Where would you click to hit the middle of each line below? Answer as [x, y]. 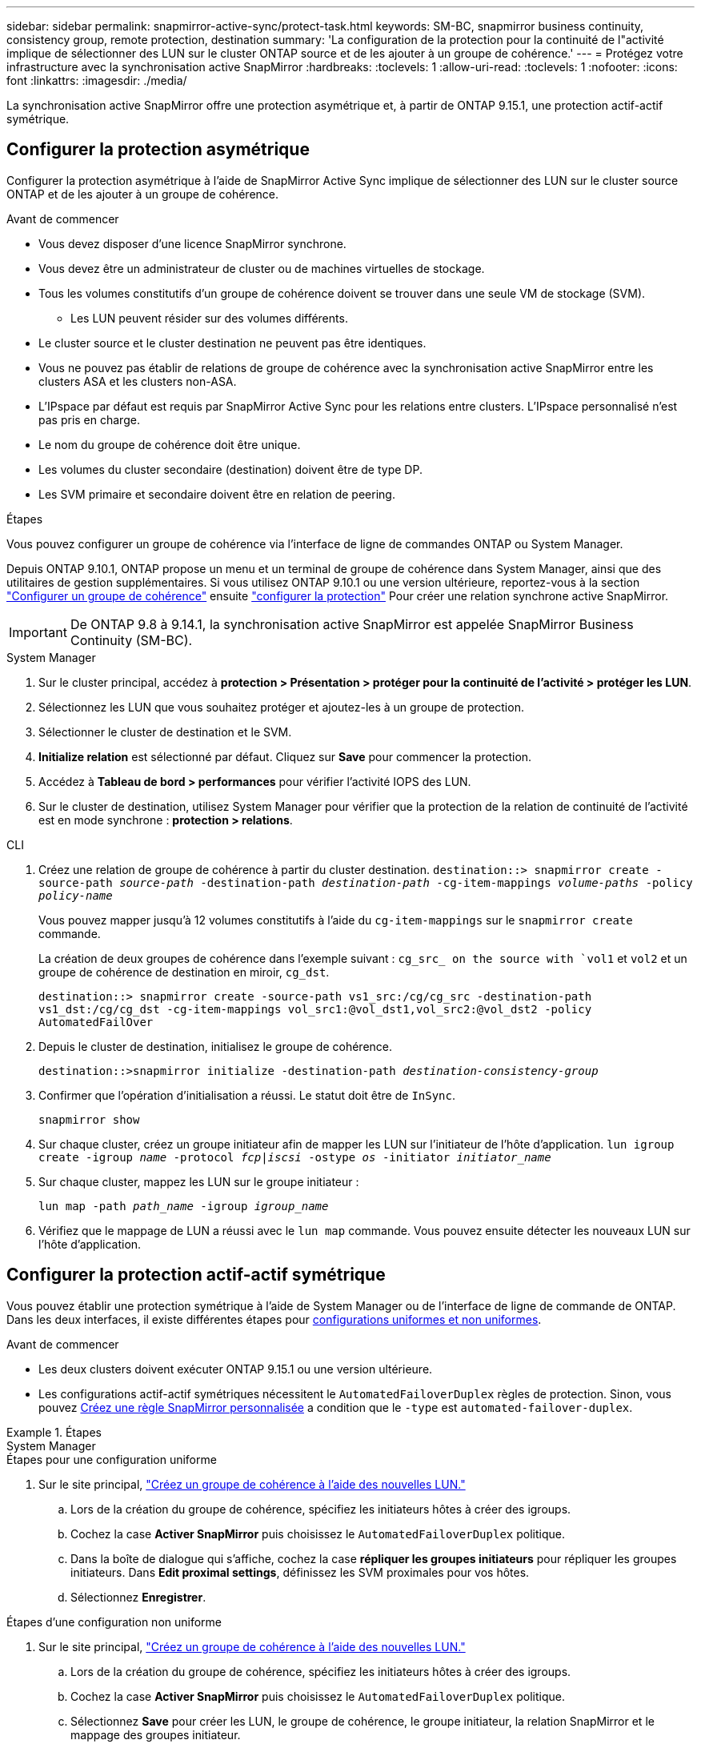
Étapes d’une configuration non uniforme [114, 1622]
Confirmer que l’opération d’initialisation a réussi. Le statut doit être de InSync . [247, 1095]
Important [38, 632]
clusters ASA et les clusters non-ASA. [138, 381]
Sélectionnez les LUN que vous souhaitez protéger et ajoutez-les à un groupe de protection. [281, 707]
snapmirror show [89, 1119]
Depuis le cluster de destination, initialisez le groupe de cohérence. [216, 1046]
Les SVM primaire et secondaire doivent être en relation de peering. [217, 494]
